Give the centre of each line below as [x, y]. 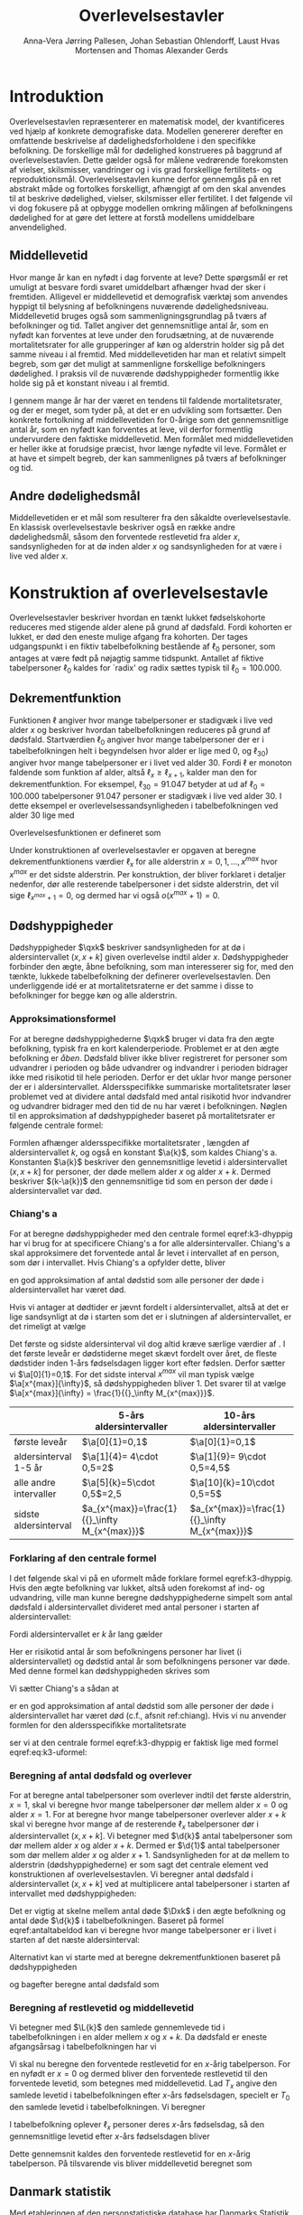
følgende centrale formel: [56, 1125]
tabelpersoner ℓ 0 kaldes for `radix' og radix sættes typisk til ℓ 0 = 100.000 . [146, 669]
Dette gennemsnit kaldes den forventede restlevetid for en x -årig [130, 2154]
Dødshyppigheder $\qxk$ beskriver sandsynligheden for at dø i [127, 948]
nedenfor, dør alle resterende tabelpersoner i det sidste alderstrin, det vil [144, 884]
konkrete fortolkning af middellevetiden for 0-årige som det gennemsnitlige [149, 419]
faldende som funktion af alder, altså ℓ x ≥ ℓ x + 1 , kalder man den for [133, 774]
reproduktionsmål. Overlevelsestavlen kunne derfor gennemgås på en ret [145, 179]
